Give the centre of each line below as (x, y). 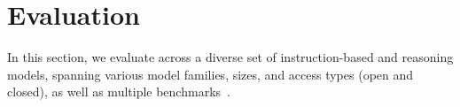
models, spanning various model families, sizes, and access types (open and (211, 74)
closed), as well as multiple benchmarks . (119, 92)
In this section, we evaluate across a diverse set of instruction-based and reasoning (230, 57)
